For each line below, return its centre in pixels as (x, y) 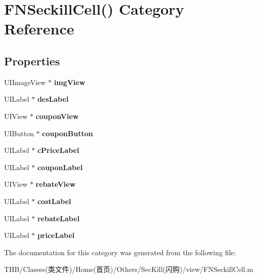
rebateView (56, 184)
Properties (32, 61)
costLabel (54, 201)
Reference (39, 29)
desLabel (53, 99)
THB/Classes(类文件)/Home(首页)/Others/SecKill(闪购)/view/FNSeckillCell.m (129, 269)
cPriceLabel (58, 150)
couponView (57, 116)
